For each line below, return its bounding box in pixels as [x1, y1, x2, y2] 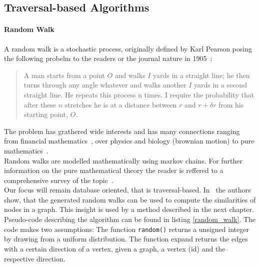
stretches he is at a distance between [64, 99, 177, 109]
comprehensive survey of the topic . [4, 174, 113, 185]
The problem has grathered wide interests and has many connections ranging [4, 125, 240, 136]
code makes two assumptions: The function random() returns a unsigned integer [4, 223, 249, 234]
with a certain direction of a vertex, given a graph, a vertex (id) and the [4, 243, 225, 253]
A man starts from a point [23, 69, 105, 80]
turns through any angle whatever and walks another [23, 79, 186, 90]
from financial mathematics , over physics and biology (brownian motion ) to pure [4, 135, 254, 146]
